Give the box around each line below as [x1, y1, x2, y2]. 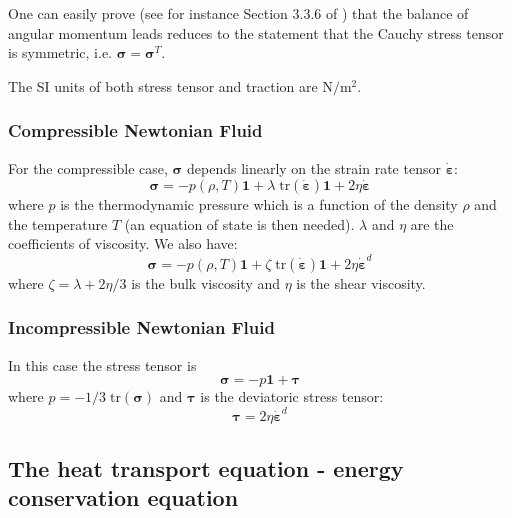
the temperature [8, 213, 108, 234]
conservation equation [8, 482, 239, 513]
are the [410, 213, 454, 234]
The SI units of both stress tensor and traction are [8, 75, 318, 96]
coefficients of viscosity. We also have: [8, 233, 238, 254]
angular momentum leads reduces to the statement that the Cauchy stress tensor [8, 22, 504, 43]
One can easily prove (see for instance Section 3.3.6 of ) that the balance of [8, 3, 469, 23]
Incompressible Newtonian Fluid [8, 315, 275, 340]
